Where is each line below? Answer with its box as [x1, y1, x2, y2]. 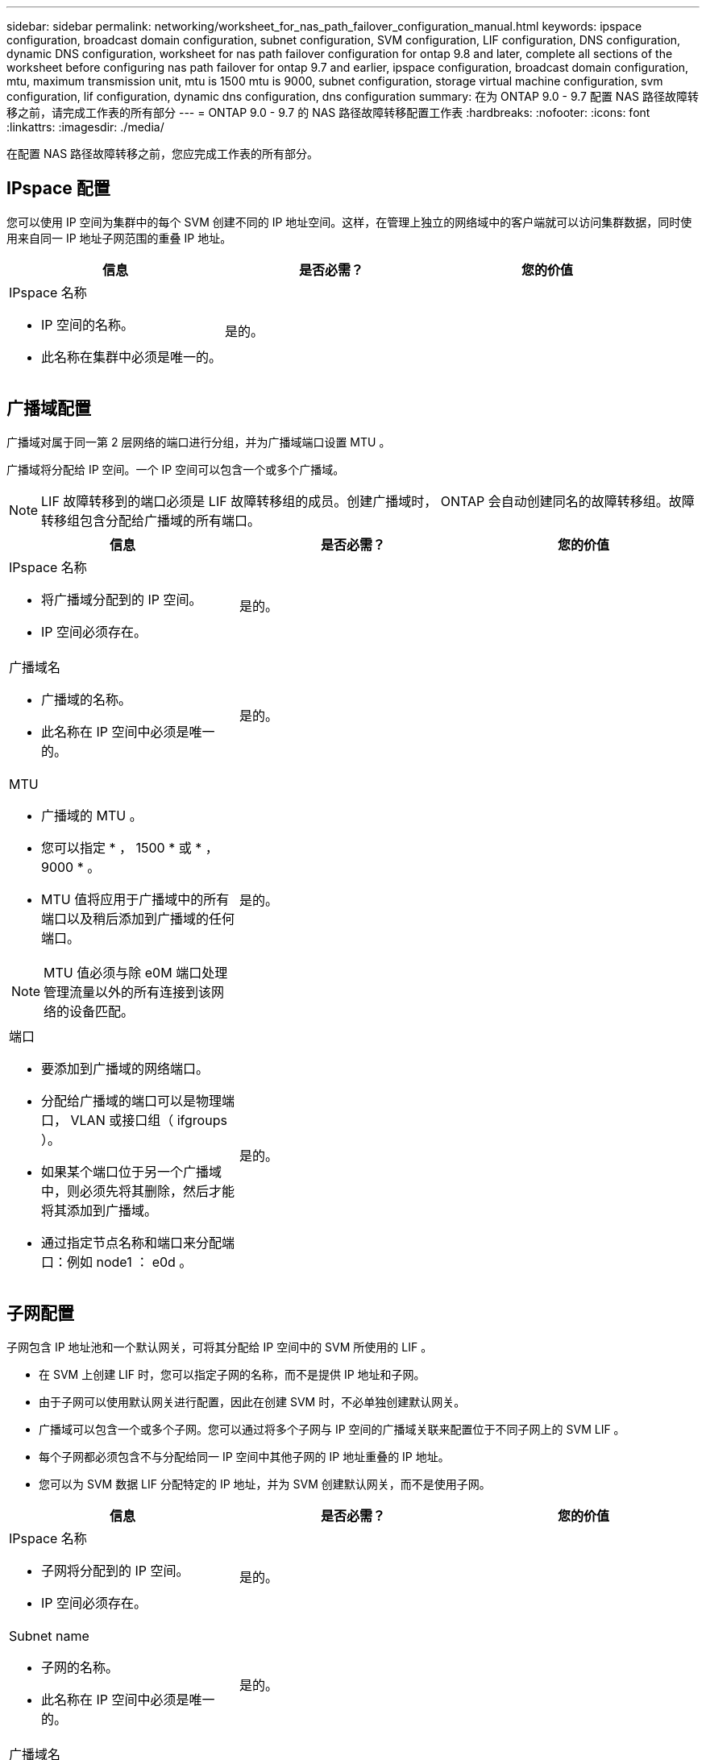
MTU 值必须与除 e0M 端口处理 [44, 964, 228, 981]
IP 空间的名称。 [41, 316, 135, 333]
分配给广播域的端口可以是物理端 [41, 1092, 235, 1109]
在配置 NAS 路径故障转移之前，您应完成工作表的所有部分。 [6, 147, 319, 160]
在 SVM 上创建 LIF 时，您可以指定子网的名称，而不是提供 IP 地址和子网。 [39, 1367, 426, 1381]
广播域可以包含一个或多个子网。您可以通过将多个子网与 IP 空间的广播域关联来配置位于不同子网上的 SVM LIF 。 [39, 1422, 625, 1436]
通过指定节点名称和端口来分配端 [41, 1234, 235, 1251]
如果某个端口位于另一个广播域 [41, 1163, 222, 1180]
